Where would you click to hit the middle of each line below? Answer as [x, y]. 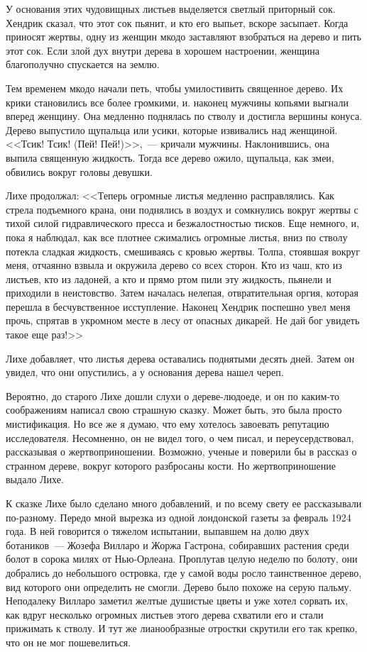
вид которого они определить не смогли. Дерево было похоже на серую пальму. [179, 586]
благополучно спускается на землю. [83, 64]
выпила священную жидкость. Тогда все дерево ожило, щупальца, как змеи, [170, 157]
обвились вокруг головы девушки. [79, 171]
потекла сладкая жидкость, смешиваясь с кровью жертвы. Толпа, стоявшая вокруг [183, 251]
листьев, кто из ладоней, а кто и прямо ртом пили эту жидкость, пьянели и [169, 278]
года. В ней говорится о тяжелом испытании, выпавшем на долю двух [158, 531]
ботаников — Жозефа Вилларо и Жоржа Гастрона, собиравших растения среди [177, 545]
